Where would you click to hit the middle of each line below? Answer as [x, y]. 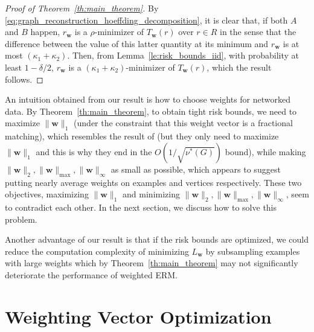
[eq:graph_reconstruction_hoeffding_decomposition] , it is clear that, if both [146, 20]
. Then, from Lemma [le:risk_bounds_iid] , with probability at [183, 55]
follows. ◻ [24, 79]
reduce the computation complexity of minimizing [97, 251]
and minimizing [151, 194]
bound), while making [265, 151]
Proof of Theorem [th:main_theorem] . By [82, 8]
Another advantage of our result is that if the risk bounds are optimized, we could [157, 239]
